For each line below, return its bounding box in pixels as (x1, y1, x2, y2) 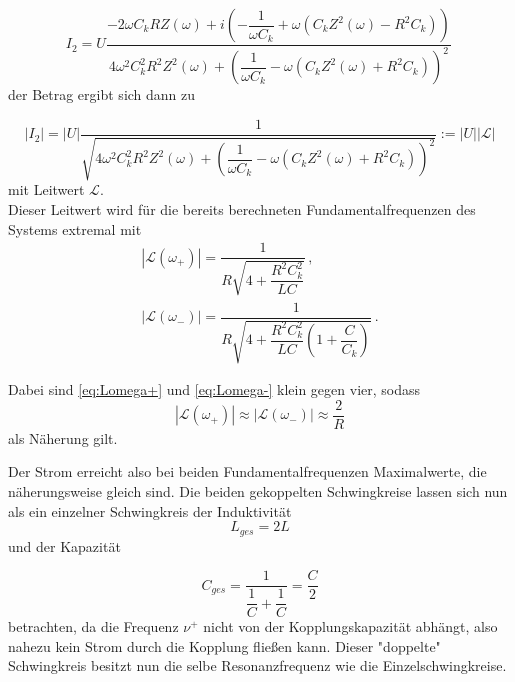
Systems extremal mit (8, 218, 142, 239)
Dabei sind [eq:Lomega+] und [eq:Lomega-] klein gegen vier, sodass (8, 379, 421, 400)
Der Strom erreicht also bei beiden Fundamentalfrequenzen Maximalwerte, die (8, 461, 487, 482)
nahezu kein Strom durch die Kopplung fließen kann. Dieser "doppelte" (8, 635, 441, 656)
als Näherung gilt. (8, 427, 118, 448)
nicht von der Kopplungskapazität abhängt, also (203, 616, 498, 637)
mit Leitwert (8, 179, 85, 200)
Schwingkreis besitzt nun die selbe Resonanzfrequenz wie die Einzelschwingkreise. (8, 655, 507, 676)
